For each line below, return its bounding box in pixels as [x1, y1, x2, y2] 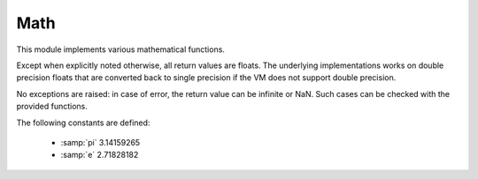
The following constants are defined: [16, 117, 150, 128]
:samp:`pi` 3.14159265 [60, 137, 141, 147]
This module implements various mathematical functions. [16, 44, 226, 55]
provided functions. [16, 101, 89, 112]
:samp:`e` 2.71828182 [60, 150, 139, 160]
